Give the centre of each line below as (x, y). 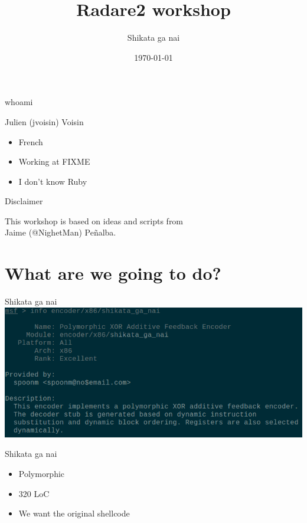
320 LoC (34, 493)
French (31, 141)
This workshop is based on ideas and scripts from (94, 220)
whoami (19, 102)
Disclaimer (24, 201)
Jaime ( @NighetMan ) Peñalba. (61, 232)
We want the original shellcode (74, 513)
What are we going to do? (113, 273)
